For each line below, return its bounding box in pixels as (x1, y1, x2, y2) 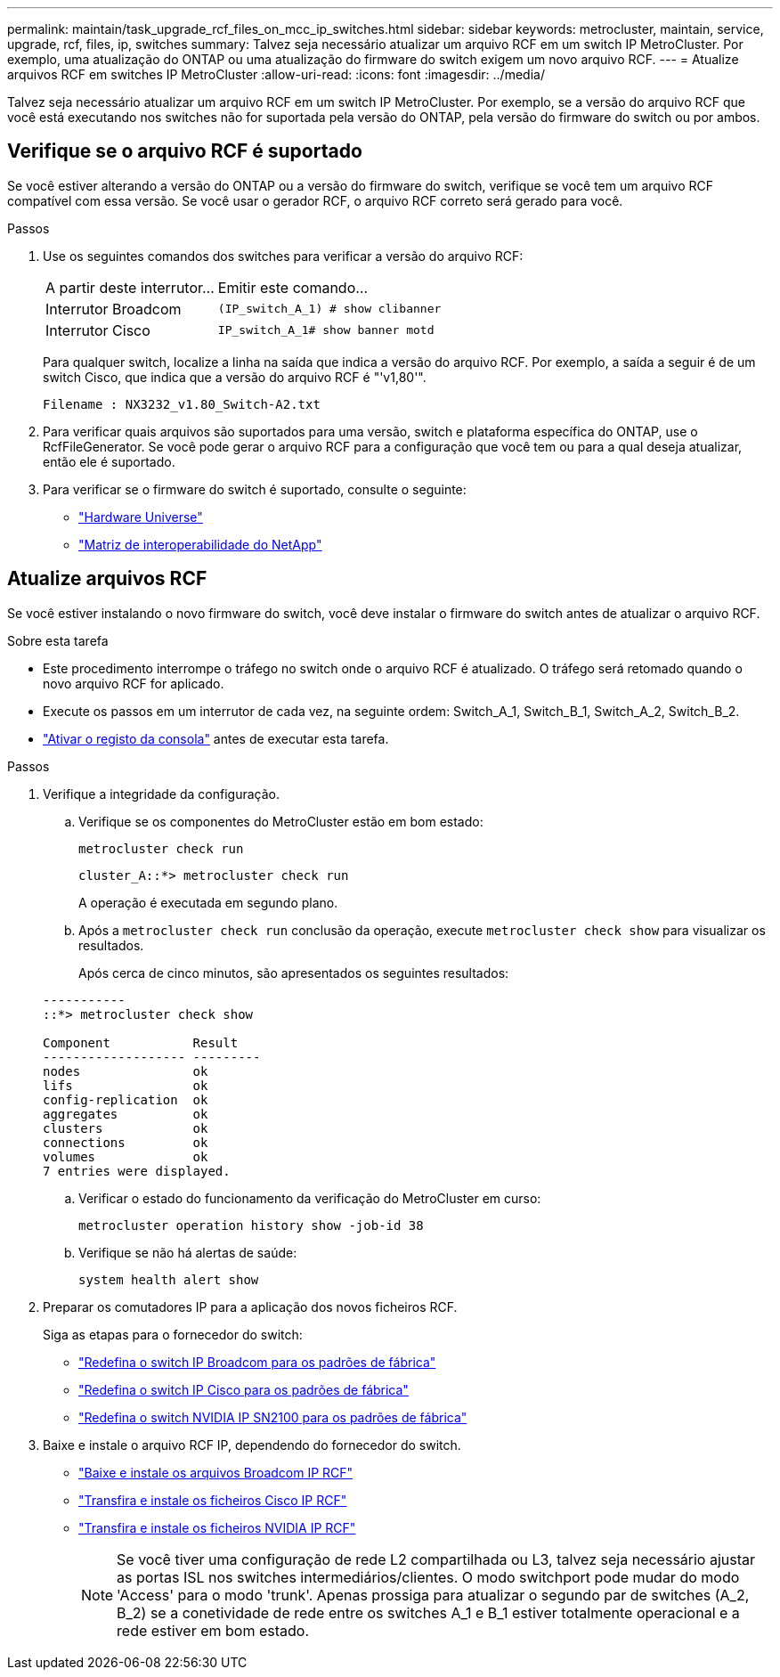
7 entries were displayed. (43, 1163, 231, 1178)
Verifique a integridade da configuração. (43, 786, 280, 802)
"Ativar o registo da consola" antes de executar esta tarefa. (43, 730, 389, 746)
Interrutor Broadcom (45, 299, 182, 318)
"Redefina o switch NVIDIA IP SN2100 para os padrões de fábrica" (78, 1409, 467, 1425)
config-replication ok (43, 1092, 208, 1107)
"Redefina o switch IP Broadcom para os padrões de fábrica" (78, 1354, 436, 1370)
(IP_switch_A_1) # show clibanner (217, 302, 442, 316)
